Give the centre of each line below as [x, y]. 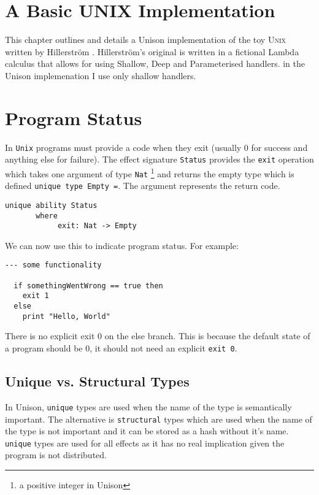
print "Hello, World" [66, 316]
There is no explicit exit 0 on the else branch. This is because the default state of [158, 336]
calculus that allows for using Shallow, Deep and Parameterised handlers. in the [155, 63]
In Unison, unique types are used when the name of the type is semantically [148, 406]
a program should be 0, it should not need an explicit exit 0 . [121, 348]
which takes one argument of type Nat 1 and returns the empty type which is [150, 172]
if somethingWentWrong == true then [88, 286]
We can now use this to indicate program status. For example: [122, 245]
